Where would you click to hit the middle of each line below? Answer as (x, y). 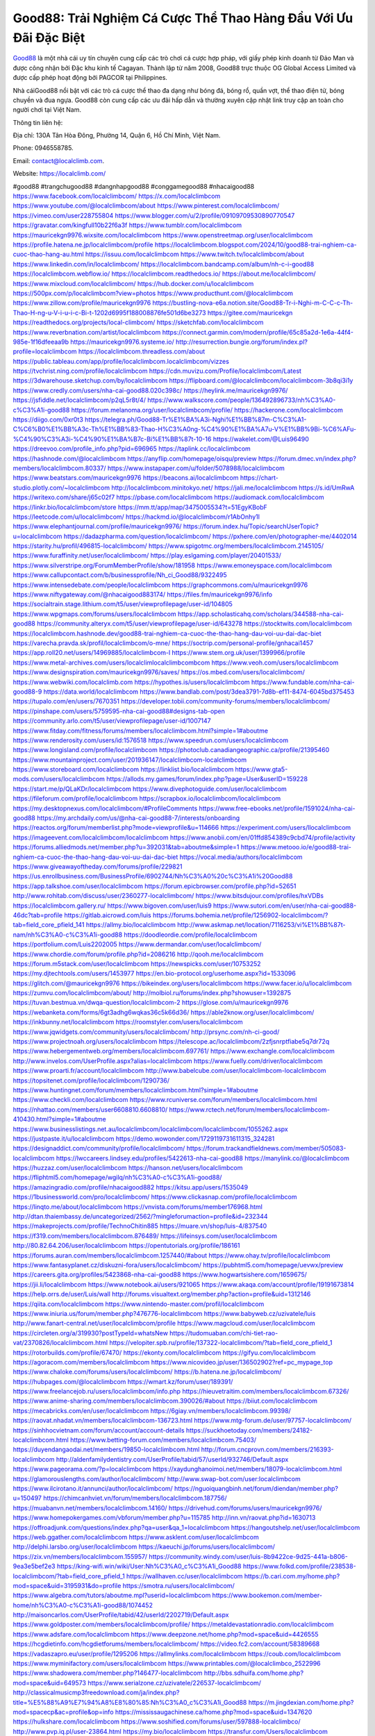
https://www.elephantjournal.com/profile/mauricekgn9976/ (97, 526)
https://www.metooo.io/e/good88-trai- (296, 847)
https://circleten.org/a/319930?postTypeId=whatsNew (90, 1333)
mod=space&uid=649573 (50, 1683)
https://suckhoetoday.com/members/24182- (249, 1430)
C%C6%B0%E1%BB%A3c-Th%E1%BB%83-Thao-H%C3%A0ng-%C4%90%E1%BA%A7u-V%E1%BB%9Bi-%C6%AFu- (185, 429)
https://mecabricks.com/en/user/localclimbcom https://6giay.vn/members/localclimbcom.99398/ (152, 1410)
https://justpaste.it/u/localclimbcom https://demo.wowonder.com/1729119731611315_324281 (144, 1138)
